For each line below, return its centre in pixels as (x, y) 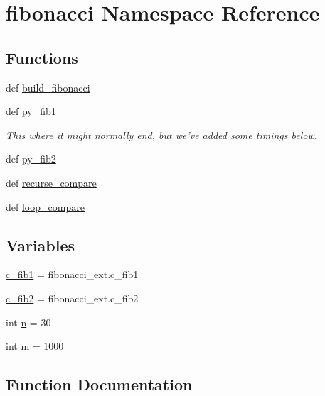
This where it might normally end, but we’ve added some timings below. (162, 134)
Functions (42, 57)
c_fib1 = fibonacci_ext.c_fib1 (72, 274)
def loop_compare (45, 206)
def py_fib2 (31, 159)
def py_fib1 (31, 111)
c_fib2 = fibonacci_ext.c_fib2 (72, 298)
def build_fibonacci (48, 87)
